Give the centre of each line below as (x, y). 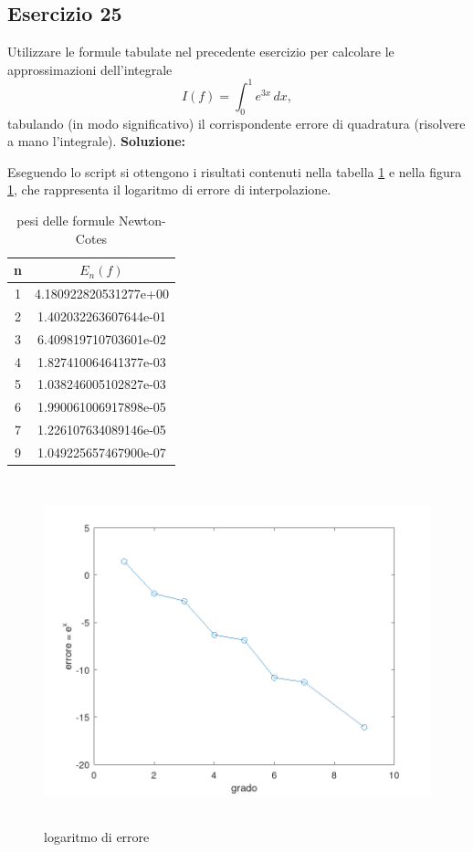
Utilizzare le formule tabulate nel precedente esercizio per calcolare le (201, 52)
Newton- (142, 221)
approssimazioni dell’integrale (90, 69)
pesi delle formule (66, 221)
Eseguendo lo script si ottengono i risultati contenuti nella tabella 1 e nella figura (235, 171)
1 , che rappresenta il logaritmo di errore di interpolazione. (169, 189)
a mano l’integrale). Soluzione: (96, 141)
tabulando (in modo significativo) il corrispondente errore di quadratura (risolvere (236, 123)
